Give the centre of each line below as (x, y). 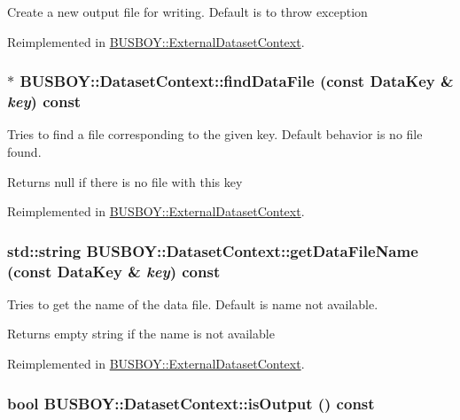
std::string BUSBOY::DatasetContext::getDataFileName (213, 250)
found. (24, 151)
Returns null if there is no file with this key (125, 181)
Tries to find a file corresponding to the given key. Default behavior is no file (215, 134)
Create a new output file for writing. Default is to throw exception (187, 12)
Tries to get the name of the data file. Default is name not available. (193, 303)
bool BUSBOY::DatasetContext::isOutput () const (191, 403)
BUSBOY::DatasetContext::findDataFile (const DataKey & (237, 81)
